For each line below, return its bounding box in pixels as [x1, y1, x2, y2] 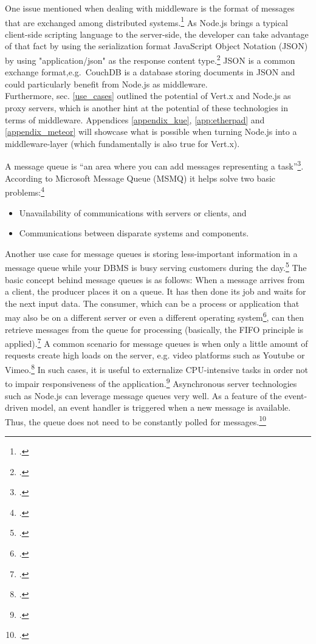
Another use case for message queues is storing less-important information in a [5, 247, 298, 259]
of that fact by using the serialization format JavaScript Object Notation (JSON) [5, 39, 308, 52]
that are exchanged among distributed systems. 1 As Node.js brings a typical [5, 14, 288, 29]
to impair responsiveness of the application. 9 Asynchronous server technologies [5, 375, 297, 389]
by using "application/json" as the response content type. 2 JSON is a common [5, 52, 295, 66]
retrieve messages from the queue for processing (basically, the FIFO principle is [5, 323, 304, 335]
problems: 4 [5, 184, 45, 198]
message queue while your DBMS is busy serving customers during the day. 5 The [5, 259, 307, 273]
